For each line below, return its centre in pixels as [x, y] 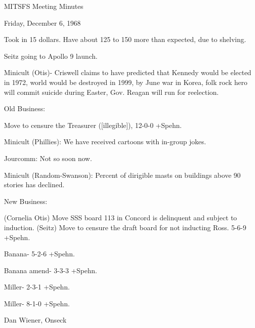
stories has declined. [34, 184]
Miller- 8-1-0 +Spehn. [37, 303]
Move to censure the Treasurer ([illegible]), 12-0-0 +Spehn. [93, 125]
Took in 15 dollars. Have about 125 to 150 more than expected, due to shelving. [125, 39]
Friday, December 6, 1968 [42, 22]
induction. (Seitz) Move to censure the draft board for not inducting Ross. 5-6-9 [125, 227]
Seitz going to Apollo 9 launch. [51, 56]
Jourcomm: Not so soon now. [48, 158]
